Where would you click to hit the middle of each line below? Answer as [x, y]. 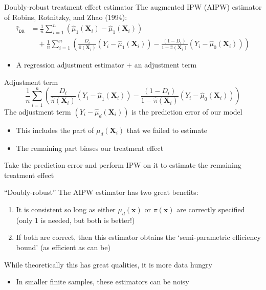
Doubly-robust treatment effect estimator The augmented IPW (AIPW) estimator [133, 7]
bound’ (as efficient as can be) [63, 247]
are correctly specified [211, 209]
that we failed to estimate [167, 130]
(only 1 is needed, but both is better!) [75, 220]
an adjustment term [165, 65]
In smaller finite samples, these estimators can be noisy [103, 282]
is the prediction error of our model [187, 111]
